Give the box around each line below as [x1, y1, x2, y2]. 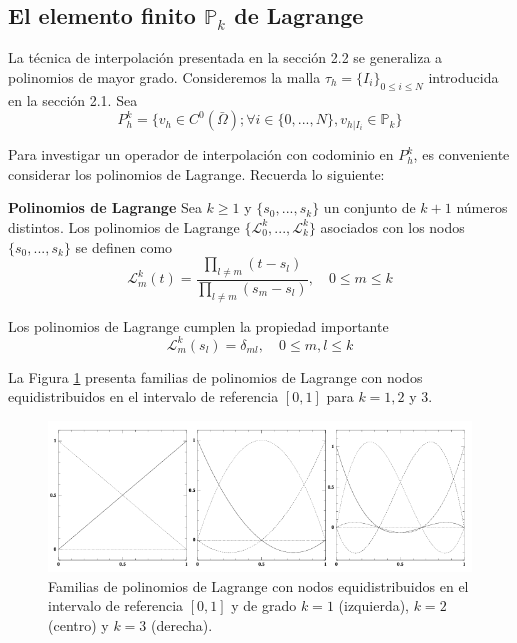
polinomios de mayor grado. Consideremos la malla [8, 66, 321, 87]
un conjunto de [323, 197, 416, 218]
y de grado [231, 595, 297, 616]
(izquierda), [338, 595, 410, 616]
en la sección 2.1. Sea [8, 89, 138, 110]
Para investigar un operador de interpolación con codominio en [8, 144, 394, 165]
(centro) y [48, 615, 109, 635]
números [456, 197, 508, 218]
